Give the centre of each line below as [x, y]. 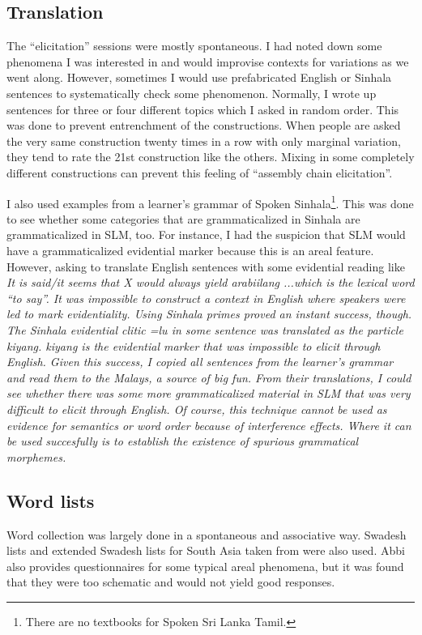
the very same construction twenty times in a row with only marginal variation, [204, 141]
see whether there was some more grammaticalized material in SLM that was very [209, 393]
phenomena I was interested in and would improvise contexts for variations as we [208, 61]
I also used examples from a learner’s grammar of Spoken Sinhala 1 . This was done [210, 202]
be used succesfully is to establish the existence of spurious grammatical [183, 441]
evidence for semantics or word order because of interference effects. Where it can [209, 425]
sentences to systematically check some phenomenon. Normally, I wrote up [192, 93]
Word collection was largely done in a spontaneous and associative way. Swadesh [207, 534]
